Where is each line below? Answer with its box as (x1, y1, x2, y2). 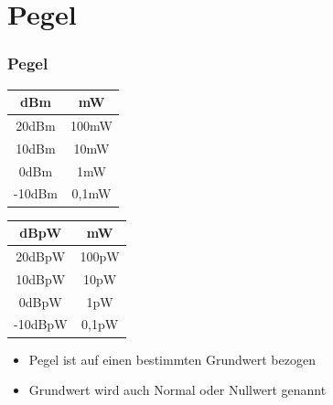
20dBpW (16, 246, 66, 265)
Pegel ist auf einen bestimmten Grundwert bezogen (28, 349, 316, 368)
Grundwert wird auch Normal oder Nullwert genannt (28, 380, 327, 400)
